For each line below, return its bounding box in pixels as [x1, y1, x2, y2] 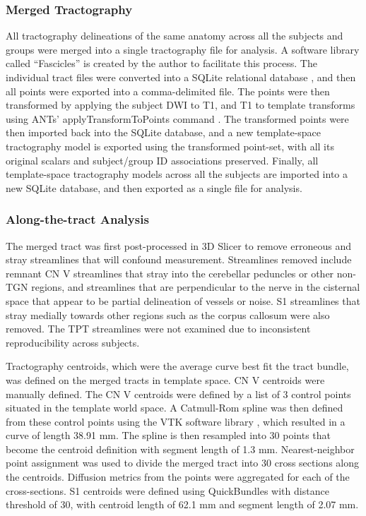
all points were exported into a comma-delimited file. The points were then [6, 83, 330, 98]
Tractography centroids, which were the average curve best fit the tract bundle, [6, 359, 349, 373]
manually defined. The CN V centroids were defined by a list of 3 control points [6, 386, 351, 401]
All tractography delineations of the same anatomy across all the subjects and [6, 28, 343, 43]
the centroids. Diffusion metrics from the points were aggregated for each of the [6, 469, 350, 484]
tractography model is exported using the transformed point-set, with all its [6, 138, 334, 153]
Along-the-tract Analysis [6, 210, 149, 228]
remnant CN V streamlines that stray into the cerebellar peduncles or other [6, 265, 334, 280]
